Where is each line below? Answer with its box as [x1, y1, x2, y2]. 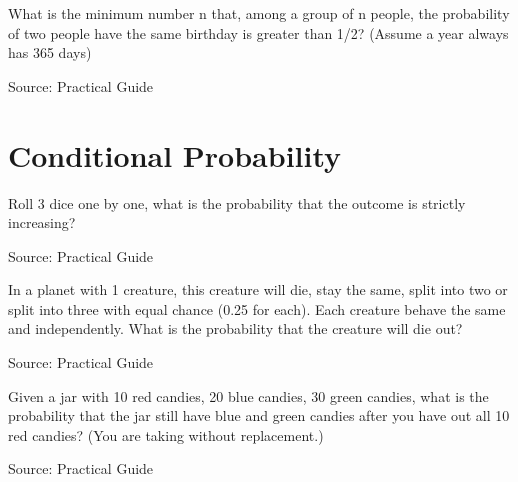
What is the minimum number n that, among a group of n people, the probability [8, 3, 510, 23]
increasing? [8, 212, 76, 233]
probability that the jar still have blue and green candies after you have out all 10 [8, 405, 510, 426]
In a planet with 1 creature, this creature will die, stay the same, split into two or [8, 279, 508, 300]
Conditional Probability [8, 134, 342, 175]
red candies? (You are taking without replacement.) [8, 424, 324, 445]
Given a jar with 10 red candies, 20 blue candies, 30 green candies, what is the [8, 385, 489, 406]
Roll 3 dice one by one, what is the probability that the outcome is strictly [8, 192, 466, 213]
